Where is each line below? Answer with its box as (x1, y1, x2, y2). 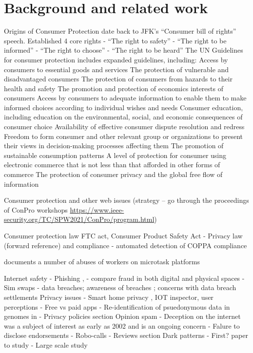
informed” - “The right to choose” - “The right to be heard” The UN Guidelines (4, 45, 243, 55)
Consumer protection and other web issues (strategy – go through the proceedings (4, 195, 249, 205)
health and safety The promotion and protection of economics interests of (4, 83, 223, 93)
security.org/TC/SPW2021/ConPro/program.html (4, 214, 155, 224)
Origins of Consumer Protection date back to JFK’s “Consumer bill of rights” (4, 26, 236, 36)
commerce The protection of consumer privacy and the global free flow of (4, 169, 223, 179)
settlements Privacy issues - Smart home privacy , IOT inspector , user (4, 292, 214, 302)
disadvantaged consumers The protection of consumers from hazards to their (4, 74, 233, 84)
